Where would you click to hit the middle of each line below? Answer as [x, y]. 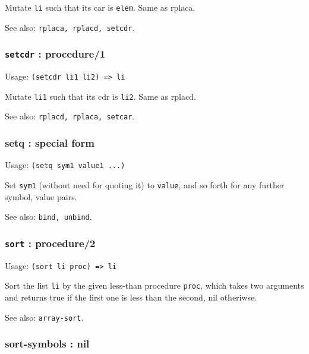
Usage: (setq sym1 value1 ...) [65, 165]
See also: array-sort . [44, 317]
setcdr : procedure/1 [55, 54]
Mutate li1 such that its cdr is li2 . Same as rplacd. [100, 96]
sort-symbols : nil [47, 344]
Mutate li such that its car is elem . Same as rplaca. [100, 7]
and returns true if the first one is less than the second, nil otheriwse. [131, 297]
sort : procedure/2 [50, 243]
